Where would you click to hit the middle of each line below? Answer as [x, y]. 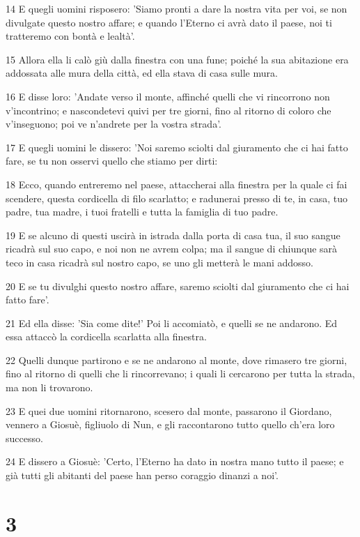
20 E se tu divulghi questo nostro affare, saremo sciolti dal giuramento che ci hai [178, 286]
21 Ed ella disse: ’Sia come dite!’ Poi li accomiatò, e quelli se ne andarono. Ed [172, 323]
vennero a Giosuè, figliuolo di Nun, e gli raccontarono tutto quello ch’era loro [170, 424]
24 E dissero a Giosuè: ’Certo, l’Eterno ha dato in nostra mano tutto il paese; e [175, 461]
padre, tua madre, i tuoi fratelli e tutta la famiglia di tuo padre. [142, 212]
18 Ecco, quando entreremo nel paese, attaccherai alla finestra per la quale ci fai [177, 184]
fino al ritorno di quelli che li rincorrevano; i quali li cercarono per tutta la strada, [180, 373]
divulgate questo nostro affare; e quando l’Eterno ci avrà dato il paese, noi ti [169, 22]
